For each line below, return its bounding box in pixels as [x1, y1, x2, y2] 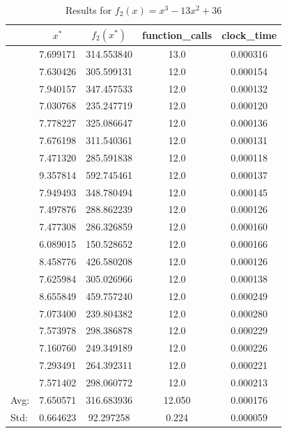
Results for [65, 3, 112, 17]
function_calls [142, 27, 212, 42]
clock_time [222, 27, 277, 42]
